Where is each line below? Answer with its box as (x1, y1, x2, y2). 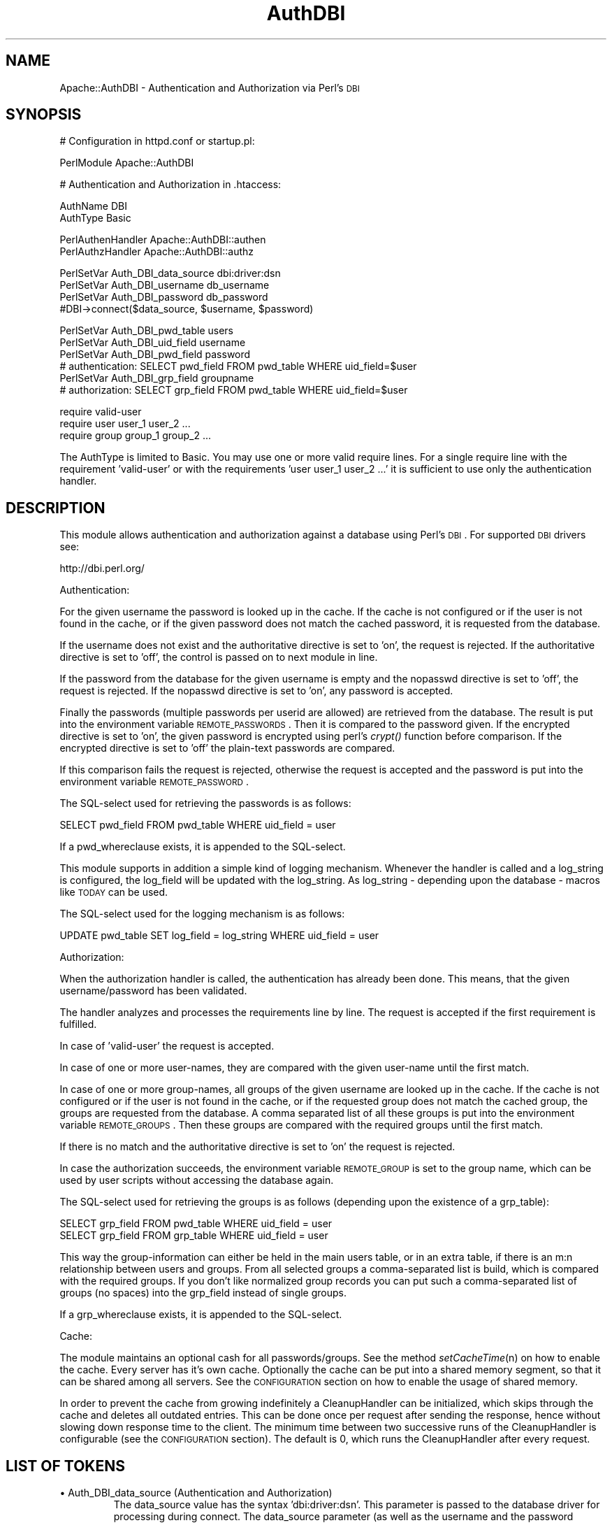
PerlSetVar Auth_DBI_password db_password (59, 291, 268, 303)
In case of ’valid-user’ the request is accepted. (59, 1040, 275, 1052)
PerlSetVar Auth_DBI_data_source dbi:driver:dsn (59, 267, 281, 280)
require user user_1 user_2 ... (59, 417, 191, 430)
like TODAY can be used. (59, 886, 168, 899)
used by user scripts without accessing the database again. (59, 1174, 334, 1187)
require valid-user (59, 406, 142, 418)
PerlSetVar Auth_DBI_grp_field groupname (59, 372, 254, 385)
